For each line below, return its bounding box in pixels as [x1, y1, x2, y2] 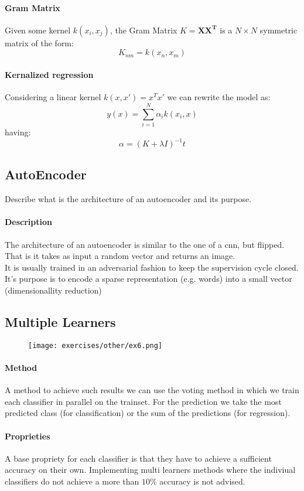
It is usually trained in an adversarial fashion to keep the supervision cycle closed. [5, 261, 299, 273]
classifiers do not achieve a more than [5, 475, 139, 487]
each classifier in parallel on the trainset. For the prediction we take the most [5, 395, 282, 407]
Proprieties [5, 429, 50, 442]
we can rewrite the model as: [167, 91, 271, 103]
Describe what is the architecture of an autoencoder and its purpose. [5, 193, 252, 205]
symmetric [259, 23, 298, 36]
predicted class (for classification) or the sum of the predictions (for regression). [5, 407, 291, 419]
